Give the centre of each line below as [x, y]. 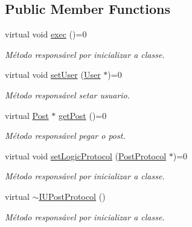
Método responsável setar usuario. [68, 94]
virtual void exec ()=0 [46, 34]
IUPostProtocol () [72, 196]
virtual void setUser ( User [53, 75]
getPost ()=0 [83, 115]
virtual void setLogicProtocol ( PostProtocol [86, 155]
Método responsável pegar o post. [65, 136]
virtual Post [27, 115]
